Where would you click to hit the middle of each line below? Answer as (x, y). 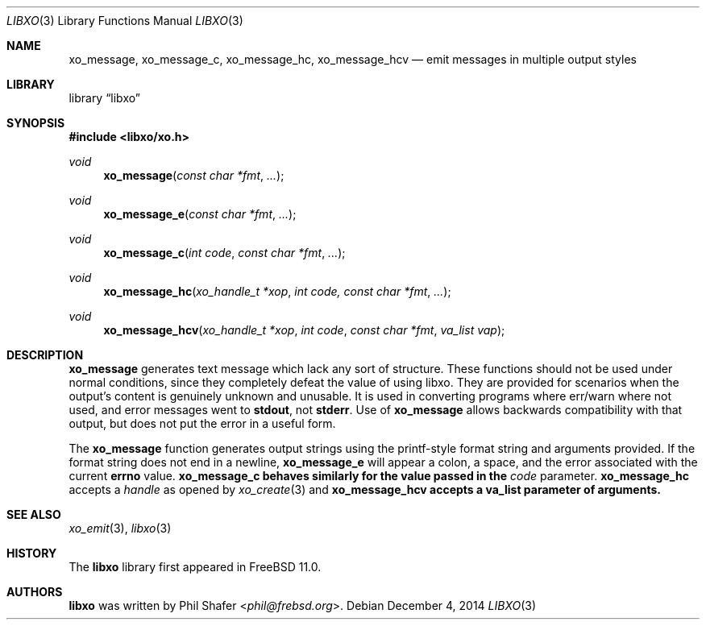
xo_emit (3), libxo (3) (120, 528)
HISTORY (32, 553)
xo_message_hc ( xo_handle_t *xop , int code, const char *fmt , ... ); (277, 291)
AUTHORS (35, 592)
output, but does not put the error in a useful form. (202, 423)
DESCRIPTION (45, 355)
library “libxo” (104, 98)
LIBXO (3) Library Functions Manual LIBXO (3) (125, 21)
